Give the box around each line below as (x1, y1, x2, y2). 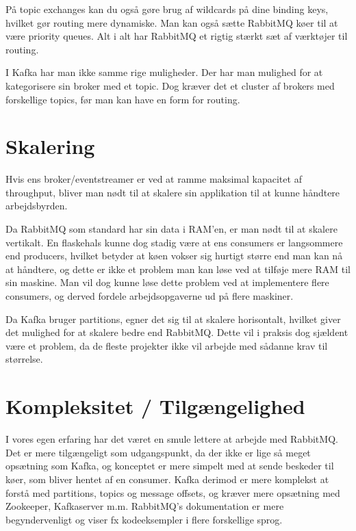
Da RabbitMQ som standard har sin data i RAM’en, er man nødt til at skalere (5, 222, 338, 236)
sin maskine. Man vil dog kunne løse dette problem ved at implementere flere (5, 275, 329, 289)
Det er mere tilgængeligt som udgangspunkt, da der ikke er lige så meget (5, 445, 311, 459)
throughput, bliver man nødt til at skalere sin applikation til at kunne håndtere (5, 185, 340, 199)
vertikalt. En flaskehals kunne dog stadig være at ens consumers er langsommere (5, 235, 343, 249)
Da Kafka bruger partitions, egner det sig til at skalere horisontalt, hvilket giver (5, 311, 341, 326)
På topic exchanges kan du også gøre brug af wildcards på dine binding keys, (5, 2, 329, 16)
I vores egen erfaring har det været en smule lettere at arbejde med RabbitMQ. (5, 432, 338, 446)
